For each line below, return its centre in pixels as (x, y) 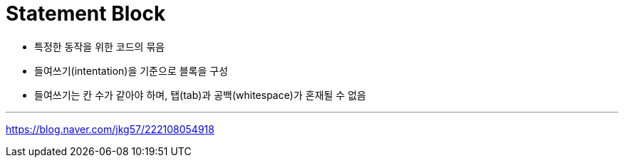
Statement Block (86, 14)
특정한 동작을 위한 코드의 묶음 (100, 46)
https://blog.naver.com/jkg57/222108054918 (110, 129)
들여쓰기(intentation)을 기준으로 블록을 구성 (131, 70)
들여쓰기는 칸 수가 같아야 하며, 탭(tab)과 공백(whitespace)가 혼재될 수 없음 (200, 95)
